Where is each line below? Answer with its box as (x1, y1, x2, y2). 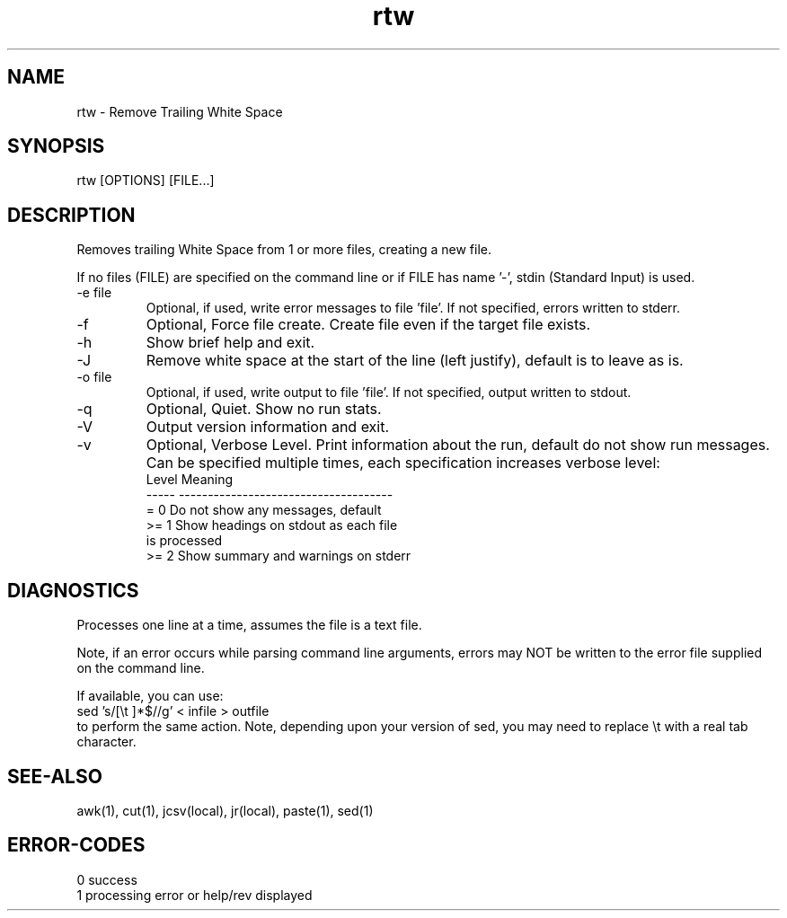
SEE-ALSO (7, 764, 102, 788)
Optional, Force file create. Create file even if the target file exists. (146, 315, 591, 334)
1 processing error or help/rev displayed (76, 887, 313, 903)
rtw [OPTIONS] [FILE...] (76, 172, 215, 189)
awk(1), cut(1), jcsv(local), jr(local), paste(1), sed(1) (76, 802, 374, 818)
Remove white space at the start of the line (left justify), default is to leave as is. (146, 351, 684, 370)
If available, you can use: (76, 688, 224, 704)
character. (76, 734, 137, 750)
